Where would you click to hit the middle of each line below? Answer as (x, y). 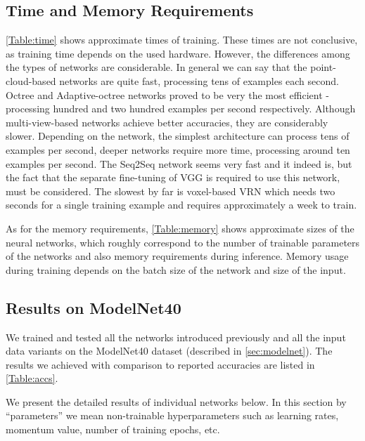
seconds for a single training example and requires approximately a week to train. (181, 205)
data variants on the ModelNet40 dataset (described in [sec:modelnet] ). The (169, 351)
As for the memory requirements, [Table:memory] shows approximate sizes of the (180, 228)
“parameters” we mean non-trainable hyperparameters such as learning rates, (172, 415)
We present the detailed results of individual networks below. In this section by (176, 401)
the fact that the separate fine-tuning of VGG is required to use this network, (173, 177)
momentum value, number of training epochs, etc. (113, 429)
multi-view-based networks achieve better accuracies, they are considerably (167, 122)
